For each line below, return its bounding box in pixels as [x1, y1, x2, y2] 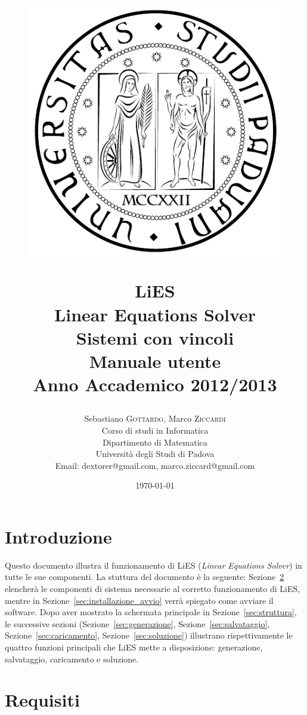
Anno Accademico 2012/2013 [33, 372, 277, 397]
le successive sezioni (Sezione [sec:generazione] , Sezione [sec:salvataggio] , [5, 617, 270, 630]
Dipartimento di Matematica [103, 435, 207, 448]
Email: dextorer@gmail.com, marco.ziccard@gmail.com [55, 459, 255, 471]
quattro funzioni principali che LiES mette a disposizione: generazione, [5, 641, 263, 653]
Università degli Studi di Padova [95, 447, 215, 460]
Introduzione [5, 524, 112, 548]
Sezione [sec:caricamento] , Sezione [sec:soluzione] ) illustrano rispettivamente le [5, 629, 293, 642]
